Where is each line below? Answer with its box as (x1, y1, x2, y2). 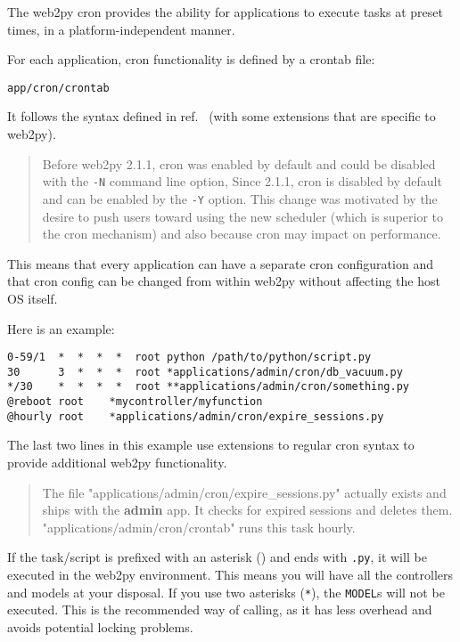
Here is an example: (7, 319, 115, 337)
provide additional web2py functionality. (7, 452, 227, 471)
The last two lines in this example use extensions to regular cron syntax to (7, 435, 415, 454)
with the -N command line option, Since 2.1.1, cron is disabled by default (42, 172, 442, 191)
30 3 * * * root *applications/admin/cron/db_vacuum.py (7, 365, 403, 378)
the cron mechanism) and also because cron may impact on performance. (42, 224, 441, 243)
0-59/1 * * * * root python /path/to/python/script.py (7, 351, 372, 364)
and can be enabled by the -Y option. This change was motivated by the (42, 189, 438, 207)
